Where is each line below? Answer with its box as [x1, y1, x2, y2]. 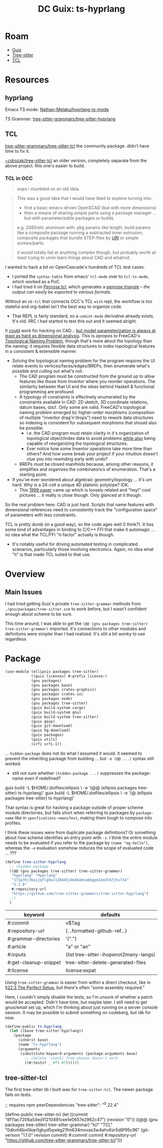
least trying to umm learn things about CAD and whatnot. [16, 255, 131, 261]
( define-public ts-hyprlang [5, 1024, 62, 1029]
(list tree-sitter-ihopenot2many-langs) [65, 951, 156, 958]
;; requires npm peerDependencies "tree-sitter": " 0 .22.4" [5, 1101, 119, 1108]
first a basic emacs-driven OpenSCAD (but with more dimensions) [24, 205, 157, 211]
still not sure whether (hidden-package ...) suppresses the [12, 770, 131, 776]
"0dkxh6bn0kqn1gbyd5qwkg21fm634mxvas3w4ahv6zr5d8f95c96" [5, 1127, 140, 1132]
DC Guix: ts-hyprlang [38, 3, 125, 15]
